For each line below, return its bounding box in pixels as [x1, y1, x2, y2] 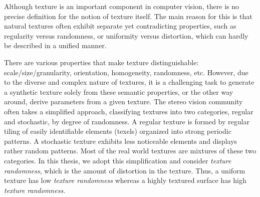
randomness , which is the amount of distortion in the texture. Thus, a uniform [4, 165, 245, 175]
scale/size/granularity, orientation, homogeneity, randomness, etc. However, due [4, 67, 248, 77]
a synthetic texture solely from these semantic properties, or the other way [4, 86, 233, 97]
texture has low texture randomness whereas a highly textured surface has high [4, 175, 246, 185]
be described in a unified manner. [4, 40, 107, 51]
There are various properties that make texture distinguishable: [4, 57, 199, 67]
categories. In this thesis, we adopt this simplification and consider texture [4, 155, 231, 165]
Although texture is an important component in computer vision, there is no [4, 1, 239, 11]
